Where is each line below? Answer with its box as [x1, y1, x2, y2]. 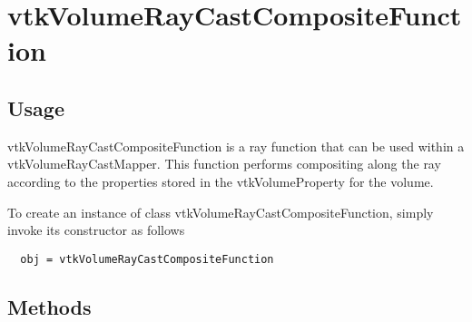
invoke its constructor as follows [7, 220, 185, 239]
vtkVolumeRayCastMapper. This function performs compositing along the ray [7, 154, 441, 173]
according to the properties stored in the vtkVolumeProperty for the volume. [7, 171, 434, 190]
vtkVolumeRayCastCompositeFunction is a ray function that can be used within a [7, 136, 465, 155]
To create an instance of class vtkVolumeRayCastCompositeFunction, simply [7, 202, 434, 221]
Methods [7, 292, 92, 320]
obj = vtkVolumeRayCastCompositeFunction [20, 252, 274, 266]
